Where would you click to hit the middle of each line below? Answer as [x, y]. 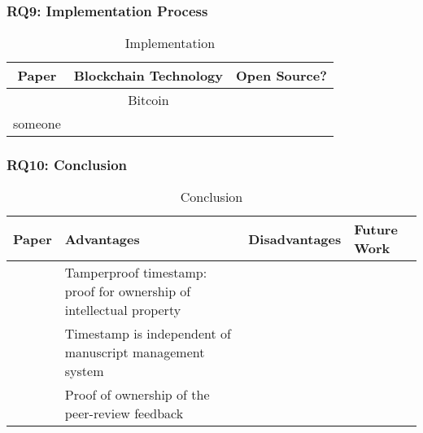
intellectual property [123, 310]
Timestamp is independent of [148, 334]
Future [376, 230]
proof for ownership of [128, 291]
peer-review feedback [124, 413]
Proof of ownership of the [137, 395]
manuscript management [135, 352]
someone [37, 124]
